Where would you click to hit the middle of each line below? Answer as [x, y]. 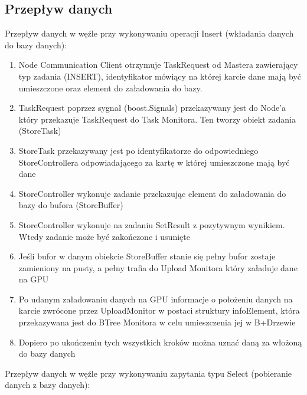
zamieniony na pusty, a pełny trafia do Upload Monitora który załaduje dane [158, 267]
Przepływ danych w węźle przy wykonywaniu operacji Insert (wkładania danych [149, 33]
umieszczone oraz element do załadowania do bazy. [110, 88]
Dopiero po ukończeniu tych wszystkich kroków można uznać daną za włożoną [160, 342]
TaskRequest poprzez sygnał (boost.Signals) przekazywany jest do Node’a [152, 108]
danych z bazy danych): [48, 385]
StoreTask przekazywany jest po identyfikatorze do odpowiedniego [138, 150]
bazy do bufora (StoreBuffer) [71, 205]
